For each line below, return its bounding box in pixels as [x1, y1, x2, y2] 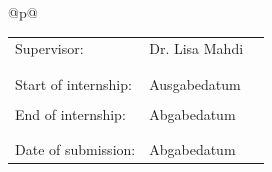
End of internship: [15, 103, 126, 124]
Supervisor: [15, 38, 84, 59]
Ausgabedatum [149, 73, 241, 94]
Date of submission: [15, 139, 136, 160]
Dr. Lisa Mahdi [149, 38, 244, 59]
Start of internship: [15, 73, 132, 94]
